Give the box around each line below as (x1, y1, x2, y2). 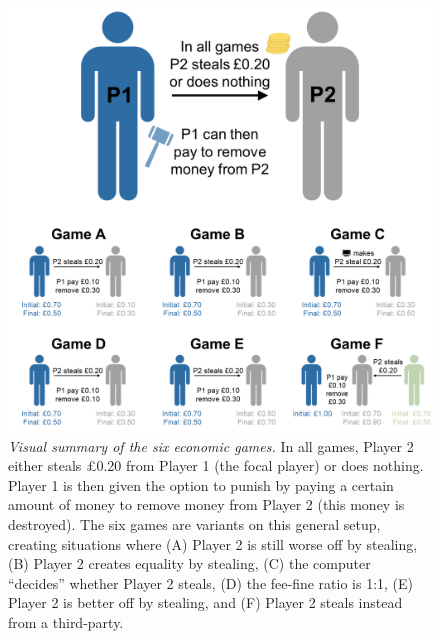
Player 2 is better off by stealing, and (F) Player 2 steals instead (8, 592, 403, 613)
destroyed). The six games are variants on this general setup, (8, 513, 381, 534)
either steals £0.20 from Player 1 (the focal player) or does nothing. (8, 455, 424, 476)
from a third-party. (8, 611, 124, 632)
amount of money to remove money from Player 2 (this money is (8, 494, 405, 515)
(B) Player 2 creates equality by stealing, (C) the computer (8, 553, 371, 574)
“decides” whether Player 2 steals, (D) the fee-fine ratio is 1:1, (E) (8, 572, 414, 593)
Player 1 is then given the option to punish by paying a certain (8, 474, 394, 495)
